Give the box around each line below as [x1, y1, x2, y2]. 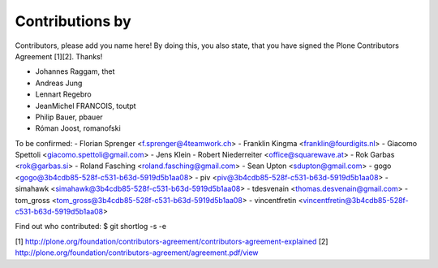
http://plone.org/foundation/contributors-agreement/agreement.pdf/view [15, 248, 259, 257]
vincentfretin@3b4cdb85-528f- [303, 195, 409, 205]
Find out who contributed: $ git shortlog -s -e [15, 222, 166, 231]
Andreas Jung [35, 78, 83, 88]
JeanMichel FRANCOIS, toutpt [35, 101, 137, 110]
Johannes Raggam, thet [35, 67, 115, 76]
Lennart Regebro [35, 89, 92, 99]
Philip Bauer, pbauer [35, 112, 103, 122]
